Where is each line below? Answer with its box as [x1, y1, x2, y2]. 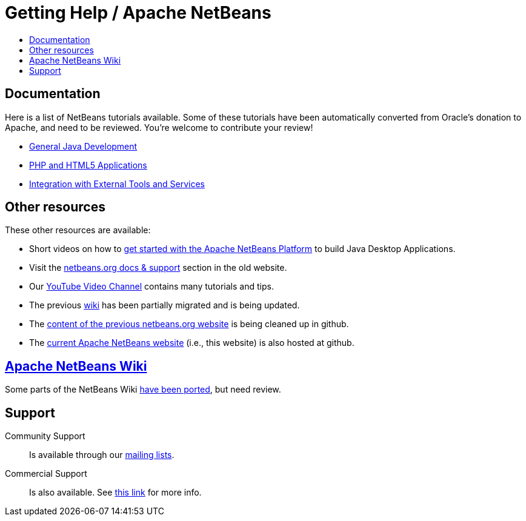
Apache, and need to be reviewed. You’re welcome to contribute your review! [5, 122, 313, 133]
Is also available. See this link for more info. [29, 487, 202, 498]
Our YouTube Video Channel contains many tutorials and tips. [29, 281, 274, 292]
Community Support [5, 431, 85, 442]
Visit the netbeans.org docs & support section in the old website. [29, 262, 287, 273]
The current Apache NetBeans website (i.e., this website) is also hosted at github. [29, 337, 355, 348]
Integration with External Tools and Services [29, 178, 205, 189]
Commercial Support [5, 468, 87, 479]
